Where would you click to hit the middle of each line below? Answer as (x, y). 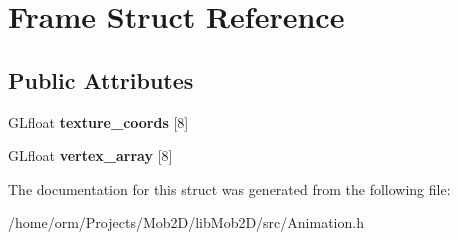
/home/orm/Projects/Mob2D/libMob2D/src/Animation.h (186, 222)
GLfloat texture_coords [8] (98, 121)
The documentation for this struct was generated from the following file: (229, 188)
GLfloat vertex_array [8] (90, 155)
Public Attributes (101, 79)
